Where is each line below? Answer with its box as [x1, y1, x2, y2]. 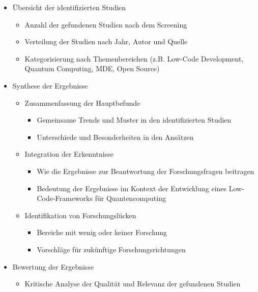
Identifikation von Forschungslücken [24, 210, 136, 220]
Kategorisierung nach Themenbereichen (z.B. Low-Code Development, [24, 53, 244, 64]
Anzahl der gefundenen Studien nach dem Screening [24, 19, 187, 30]
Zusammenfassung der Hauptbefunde [24, 97, 140, 108]
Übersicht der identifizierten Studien [12, 2, 126, 12]
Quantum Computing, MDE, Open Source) [24, 63, 160, 74]
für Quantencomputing [95, 193, 166, 203]
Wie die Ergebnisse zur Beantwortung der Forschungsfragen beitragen [37, 165, 254, 176]
